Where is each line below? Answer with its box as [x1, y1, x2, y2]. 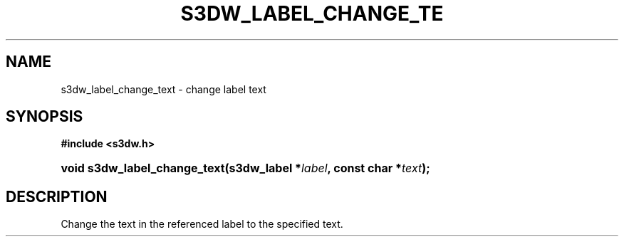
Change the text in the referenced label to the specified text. [61, 218, 343, 231]
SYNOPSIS [6, 107, 83, 126]
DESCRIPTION [6, 187, 108, 206]
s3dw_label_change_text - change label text [61, 83, 266, 95]
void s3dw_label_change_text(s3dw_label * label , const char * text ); [61, 161, 430, 176]
